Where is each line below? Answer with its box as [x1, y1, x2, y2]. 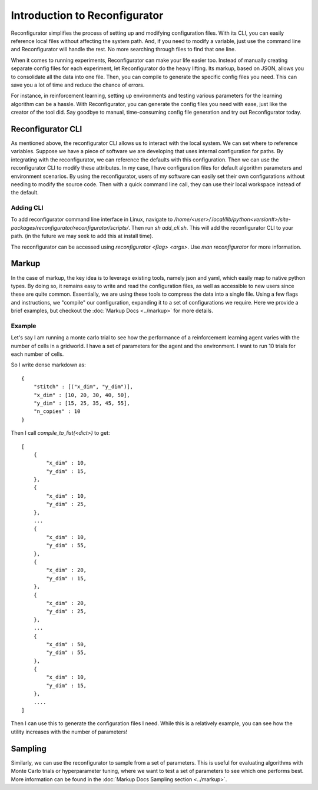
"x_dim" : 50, [46, 641, 87, 647]
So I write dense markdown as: [11, 361, 86, 368]
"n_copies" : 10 [33, 408, 81, 415]
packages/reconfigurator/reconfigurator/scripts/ [11, 224, 129, 231]
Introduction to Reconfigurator [11, 9, 164, 22]
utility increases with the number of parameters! [11, 728, 128, 735]
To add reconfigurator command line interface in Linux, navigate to [11, 216, 173, 223]
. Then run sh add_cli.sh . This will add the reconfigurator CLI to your [128, 224, 294, 231]
